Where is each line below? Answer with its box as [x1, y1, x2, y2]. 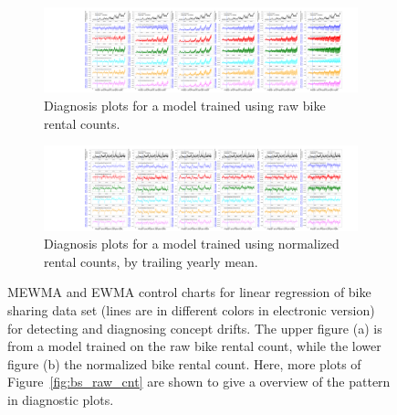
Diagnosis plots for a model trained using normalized [44, 234, 340, 253]
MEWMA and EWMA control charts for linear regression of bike [7, 282, 371, 302]
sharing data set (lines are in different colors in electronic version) [7, 300, 375, 319]
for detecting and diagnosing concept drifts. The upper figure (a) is [7, 318, 382, 337]
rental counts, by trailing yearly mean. [44, 251, 258, 271]
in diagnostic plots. [7, 389, 114, 409]
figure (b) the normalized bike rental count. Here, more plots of [7, 354, 361, 373]
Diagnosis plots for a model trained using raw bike [44, 95, 326, 114]
